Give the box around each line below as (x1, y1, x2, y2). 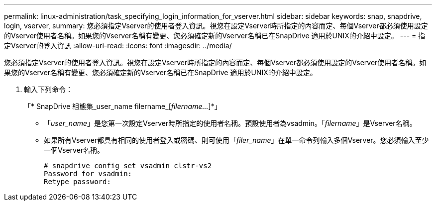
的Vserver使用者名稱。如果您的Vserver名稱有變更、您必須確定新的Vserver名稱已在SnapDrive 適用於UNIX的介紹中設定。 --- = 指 (4, 31, 426, 40)
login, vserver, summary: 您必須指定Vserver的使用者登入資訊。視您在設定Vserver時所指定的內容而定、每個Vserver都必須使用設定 (4, 21, 428, 30)
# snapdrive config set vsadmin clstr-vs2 (44, 162, 212, 170)
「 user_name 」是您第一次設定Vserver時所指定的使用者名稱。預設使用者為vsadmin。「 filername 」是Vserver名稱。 (44, 119, 417, 127)
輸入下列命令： (24, 85, 73, 94)
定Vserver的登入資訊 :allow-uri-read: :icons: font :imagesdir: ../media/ (4, 41, 232, 50)
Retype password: (44, 178, 111, 186)
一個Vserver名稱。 (44, 146, 105, 154)
